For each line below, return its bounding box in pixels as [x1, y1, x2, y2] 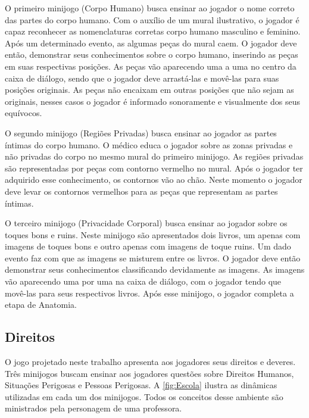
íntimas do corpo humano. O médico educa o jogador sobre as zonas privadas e [5, 138, 293, 151]
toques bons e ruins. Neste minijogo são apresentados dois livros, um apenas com [5, 228, 301, 241]
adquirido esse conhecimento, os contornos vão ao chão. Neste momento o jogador [5, 173, 302, 186]
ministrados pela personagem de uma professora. [5, 402, 182, 414]
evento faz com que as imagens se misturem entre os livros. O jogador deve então [5, 251, 301, 264]
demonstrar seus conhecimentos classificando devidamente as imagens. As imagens [5, 263, 305, 276]
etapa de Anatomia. [5, 298, 77, 311]
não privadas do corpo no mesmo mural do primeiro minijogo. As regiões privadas [5, 150, 304, 163]
